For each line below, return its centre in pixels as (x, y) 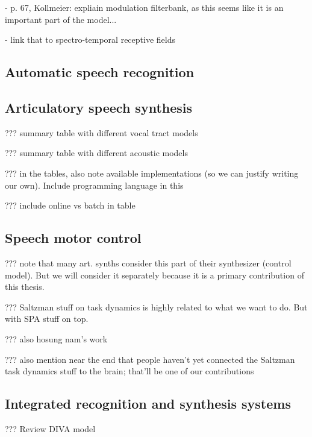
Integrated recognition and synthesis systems (148, 404)
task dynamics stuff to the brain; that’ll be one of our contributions (129, 371)
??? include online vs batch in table (70, 205)
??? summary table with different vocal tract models (101, 132)
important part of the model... (61, 19)
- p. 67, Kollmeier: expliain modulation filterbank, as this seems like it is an (144, 7)
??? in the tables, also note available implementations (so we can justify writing (152, 173)
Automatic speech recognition (100, 72)
